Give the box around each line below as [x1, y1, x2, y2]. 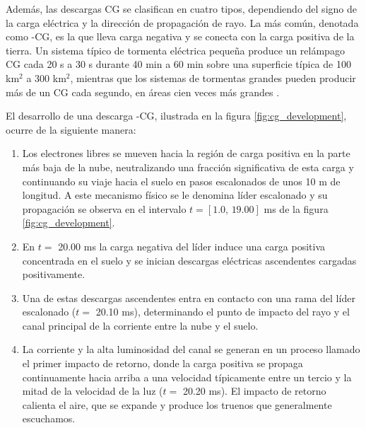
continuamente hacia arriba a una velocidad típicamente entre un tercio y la [22, 369, 352, 384]
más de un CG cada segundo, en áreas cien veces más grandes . [6, 84, 280, 99]
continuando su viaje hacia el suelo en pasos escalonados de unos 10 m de [22, 173, 341, 188]
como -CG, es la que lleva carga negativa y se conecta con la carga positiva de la [6, 29, 355, 44]
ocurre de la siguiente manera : [6, 122, 136, 137]
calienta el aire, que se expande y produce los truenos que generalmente [22, 397, 332, 412]
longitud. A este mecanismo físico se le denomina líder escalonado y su [22, 187, 328, 202]
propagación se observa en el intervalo [22, 201, 187, 216]
